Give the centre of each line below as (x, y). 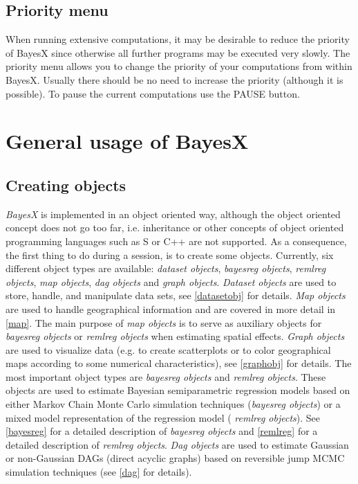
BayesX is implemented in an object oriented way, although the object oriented (173, 214)
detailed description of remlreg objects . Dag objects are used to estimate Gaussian (177, 444)
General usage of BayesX (127, 141)
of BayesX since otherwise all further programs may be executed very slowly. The (178, 52)
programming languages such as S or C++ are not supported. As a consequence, (176, 241)
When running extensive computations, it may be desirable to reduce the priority (178, 39)
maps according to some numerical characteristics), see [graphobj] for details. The (179, 363)
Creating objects (66, 185)
